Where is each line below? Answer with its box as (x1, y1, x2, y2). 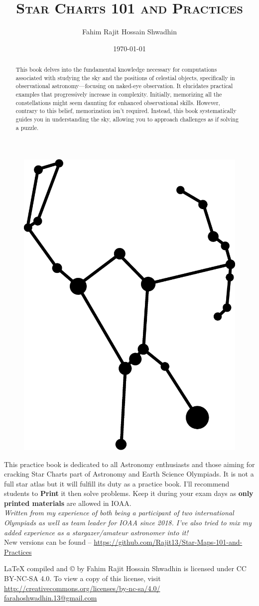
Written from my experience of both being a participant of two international (4, 507, 234, 518)
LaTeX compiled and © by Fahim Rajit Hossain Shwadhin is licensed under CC (4, 563, 247, 574)
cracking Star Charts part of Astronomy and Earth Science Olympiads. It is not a (4, 469, 254, 479)
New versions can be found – (4, 537, 92, 547)
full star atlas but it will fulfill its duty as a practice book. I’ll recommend (4, 478, 230, 488)
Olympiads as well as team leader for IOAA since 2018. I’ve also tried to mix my (4, 517, 252, 528)
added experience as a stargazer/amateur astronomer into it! (4, 527, 188, 537)
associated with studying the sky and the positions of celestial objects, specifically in (15, 73, 235, 82)
